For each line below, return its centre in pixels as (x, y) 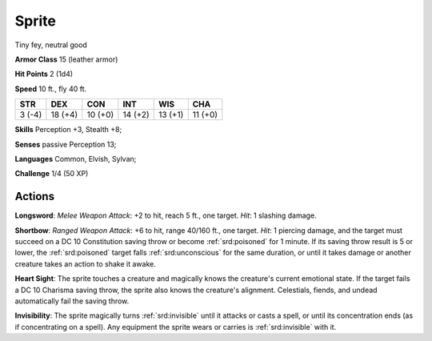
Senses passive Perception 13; (66, 144)
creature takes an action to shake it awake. (85, 263)
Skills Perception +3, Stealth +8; (68, 130)
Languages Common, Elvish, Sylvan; (76, 158)
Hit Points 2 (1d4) (44, 74)
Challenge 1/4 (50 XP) (52, 174)
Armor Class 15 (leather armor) (66, 59)
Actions (35, 197)
